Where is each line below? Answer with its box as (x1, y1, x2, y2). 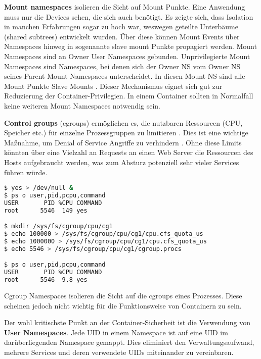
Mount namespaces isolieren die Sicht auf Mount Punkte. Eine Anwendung (4, 2, 245, 12)
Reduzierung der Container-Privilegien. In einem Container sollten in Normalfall (4, 90, 253, 101)
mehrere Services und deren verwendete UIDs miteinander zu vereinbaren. (4, 347, 234, 357)
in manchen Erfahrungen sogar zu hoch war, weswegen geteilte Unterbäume (4, 21, 238, 32)
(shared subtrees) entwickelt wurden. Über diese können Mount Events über (4, 31, 240, 41)
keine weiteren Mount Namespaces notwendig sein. (4, 100, 161, 111)
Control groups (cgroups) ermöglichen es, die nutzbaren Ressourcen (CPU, (4, 117, 243, 128)
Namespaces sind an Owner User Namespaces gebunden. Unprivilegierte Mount (4, 50, 250, 61)
